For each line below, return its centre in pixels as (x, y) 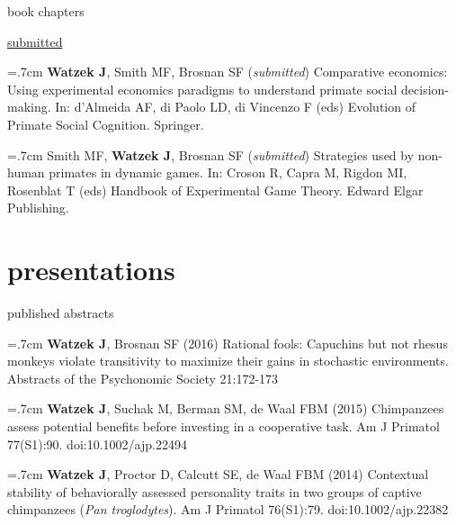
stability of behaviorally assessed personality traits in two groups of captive (215, 491)
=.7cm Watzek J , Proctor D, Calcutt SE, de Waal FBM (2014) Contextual (218, 474)
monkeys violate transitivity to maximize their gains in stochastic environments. (228, 361)
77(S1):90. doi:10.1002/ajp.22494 (97, 444)
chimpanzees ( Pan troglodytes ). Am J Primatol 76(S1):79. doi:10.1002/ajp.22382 (228, 509)
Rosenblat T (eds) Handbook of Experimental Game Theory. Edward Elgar (215, 190)
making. (29, 107)
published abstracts (61, 313)
